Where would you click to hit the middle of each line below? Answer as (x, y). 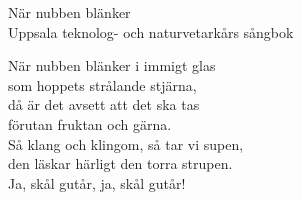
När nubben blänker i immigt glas (112, 65)
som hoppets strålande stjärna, (102, 84)
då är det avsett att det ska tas (104, 104)
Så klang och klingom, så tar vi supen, (126, 143)
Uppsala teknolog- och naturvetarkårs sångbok (151, 31)
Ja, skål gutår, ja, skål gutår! (97, 182)
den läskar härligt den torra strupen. (120, 163)
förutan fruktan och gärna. (90, 123)
